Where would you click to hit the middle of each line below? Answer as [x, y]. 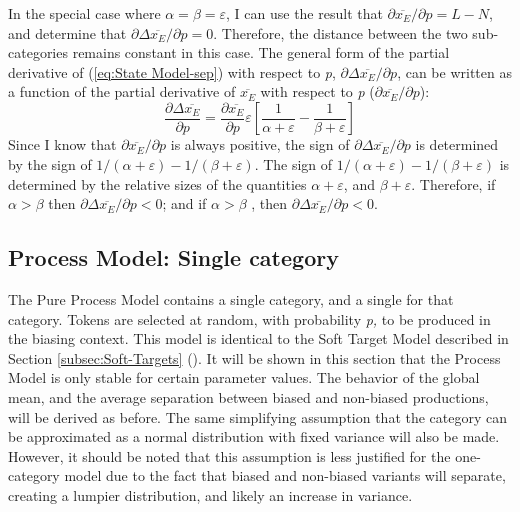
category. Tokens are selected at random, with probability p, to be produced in [249, 318]
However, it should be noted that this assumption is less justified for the [229, 455]
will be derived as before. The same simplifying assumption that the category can [258, 416]
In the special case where [84, 13]
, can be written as [454, 71]
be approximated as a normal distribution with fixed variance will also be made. [254, 436]
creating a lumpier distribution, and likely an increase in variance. [210, 494]
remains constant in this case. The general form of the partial [261, 52]
